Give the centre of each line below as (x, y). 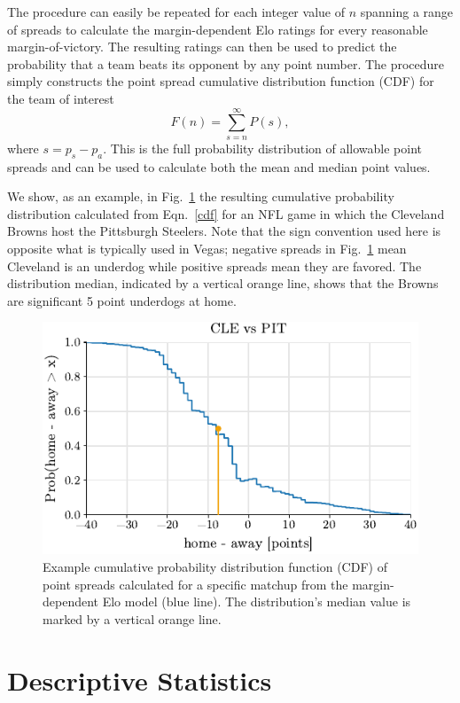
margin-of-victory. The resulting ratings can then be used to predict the (202, 47)
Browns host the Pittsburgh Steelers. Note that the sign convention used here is (224, 231)
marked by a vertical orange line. (132, 618)
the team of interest (61, 98)
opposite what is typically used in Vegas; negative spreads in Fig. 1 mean (207, 248)
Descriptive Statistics (140, 680)
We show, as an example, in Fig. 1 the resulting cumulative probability (201, 196)
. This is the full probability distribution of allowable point (263, 148)
